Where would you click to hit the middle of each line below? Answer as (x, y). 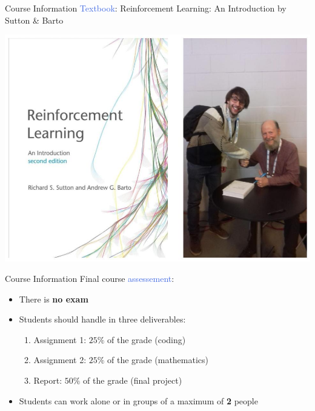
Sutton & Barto (34, 20)
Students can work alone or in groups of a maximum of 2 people (138, 400)
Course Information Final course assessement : (90, 278)
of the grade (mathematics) (158, 360)
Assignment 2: (60, 360)
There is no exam (54, 299)
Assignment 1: (60, 339)
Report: (48, 380)
